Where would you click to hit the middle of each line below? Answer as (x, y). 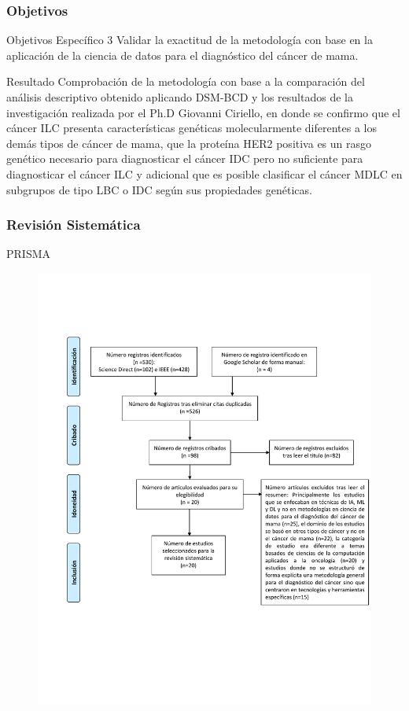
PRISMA (29, 254)
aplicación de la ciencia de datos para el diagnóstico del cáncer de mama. (182, 55)
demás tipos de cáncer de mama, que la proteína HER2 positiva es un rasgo (189, 143)
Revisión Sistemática (74, 225)
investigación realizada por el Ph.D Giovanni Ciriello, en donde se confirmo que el (203, 112)
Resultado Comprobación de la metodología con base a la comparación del (186, 81)
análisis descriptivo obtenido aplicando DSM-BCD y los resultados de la (180, 97)
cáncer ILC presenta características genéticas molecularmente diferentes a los (192, 128)
